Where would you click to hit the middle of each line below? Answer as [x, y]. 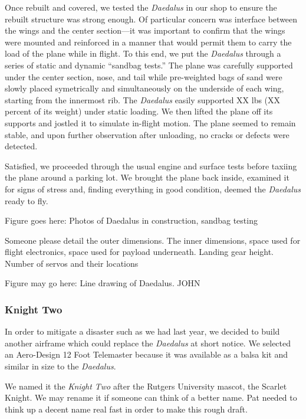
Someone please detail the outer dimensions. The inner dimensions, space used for [153, 240]
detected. [21, 146]
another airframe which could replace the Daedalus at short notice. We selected [148, 343]
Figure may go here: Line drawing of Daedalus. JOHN [103, 283]
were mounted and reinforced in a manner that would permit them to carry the [148, 42]
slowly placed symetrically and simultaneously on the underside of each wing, [144, 88]
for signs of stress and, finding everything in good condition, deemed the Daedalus [153, 189]
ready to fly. [27, 200]
